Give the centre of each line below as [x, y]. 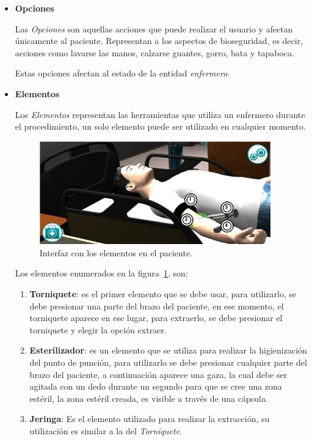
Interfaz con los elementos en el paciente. [116, 252]
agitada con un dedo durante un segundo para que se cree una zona [156, 386]
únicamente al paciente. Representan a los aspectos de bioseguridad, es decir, [159, 41]
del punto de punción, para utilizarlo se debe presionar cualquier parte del [168, 362]
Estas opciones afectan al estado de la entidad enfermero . [122, 73]
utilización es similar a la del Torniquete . [106, 431]
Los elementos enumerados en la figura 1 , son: [101, 273]
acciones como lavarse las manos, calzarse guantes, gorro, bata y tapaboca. [154, 52]
